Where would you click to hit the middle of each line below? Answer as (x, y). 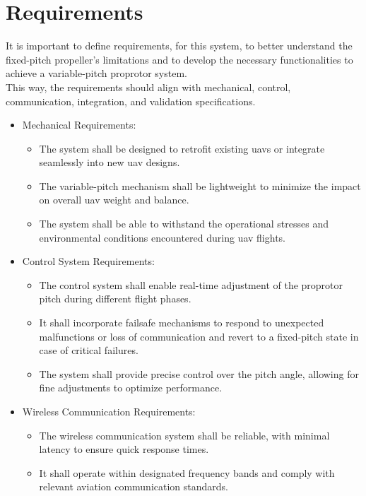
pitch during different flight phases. (115, 299)
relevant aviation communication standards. (134, 486)
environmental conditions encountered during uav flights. (162, 237)
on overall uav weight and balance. (114, 200)
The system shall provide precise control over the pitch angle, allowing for (199, 373)
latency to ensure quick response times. (124, 449)
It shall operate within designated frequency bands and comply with (187, 472)
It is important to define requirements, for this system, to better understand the (179, 46)
